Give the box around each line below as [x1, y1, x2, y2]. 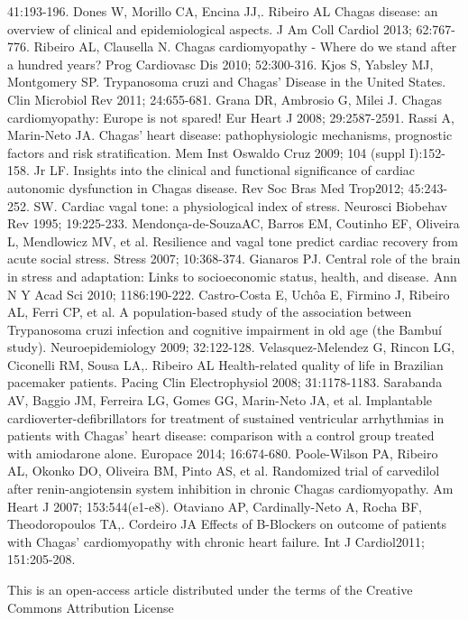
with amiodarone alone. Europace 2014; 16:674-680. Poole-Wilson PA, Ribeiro [7, 443, 438, 462]
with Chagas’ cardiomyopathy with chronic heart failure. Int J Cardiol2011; [7, 532, 425, 551]
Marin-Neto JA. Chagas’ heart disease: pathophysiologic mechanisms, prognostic [7, 125, 453, 144]
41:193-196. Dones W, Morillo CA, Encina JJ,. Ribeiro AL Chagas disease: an [7, 2, 438, 20]
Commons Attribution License [7, 597, 174, 616]
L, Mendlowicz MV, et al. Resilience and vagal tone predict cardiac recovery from [7, 231, 458, 250]
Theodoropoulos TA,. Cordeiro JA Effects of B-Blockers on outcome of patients [7, 514, 446, 533]
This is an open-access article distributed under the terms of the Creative [7, 580, 413, 598]
